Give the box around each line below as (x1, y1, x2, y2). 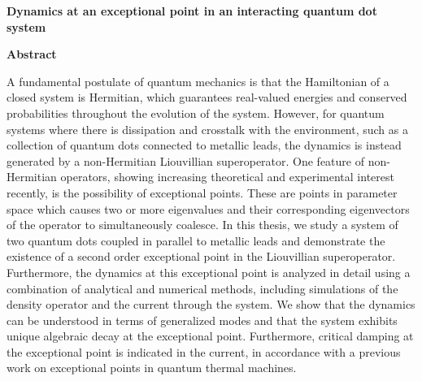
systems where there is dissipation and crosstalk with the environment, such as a (7, 120, 408, 137)
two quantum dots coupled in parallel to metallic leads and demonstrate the (7, 232, 385, 249)
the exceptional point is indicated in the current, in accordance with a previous (7, 343, 401, 360)
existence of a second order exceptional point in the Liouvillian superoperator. (7, 248, 396, 265)
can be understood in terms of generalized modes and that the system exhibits (7, 311, 398, 328)
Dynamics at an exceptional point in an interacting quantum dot (7, 2, 377, 19)
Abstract (7, 45, 57, 63)
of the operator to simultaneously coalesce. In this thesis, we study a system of (7, 216, 398, 233)
